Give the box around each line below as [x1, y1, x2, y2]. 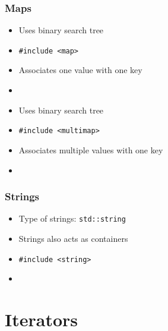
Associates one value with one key [18, 64, 142, 76]
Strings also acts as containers [18, 232, 128, 244]
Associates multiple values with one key [18, 143, 163, 156]
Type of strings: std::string [18, 212, 126, 225]
